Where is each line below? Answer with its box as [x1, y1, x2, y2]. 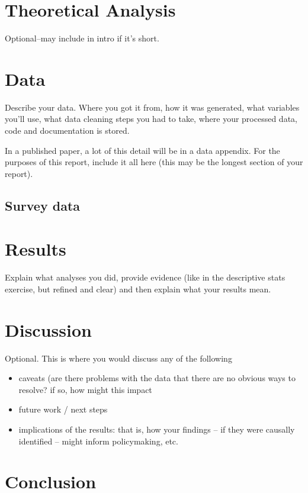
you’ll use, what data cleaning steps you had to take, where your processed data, [5, 112, 297, 125]
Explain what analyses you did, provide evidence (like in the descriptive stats [5, 271, 285, 283]
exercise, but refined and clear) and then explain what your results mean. [5, 282, 271, 295]
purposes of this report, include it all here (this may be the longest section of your [5, 156, 303, 168]
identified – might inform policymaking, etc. [18, 434, 178, 447]
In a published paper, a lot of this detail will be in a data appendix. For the [5, 144, 280, 156]
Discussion [5, 317, 92, 341]
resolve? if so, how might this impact [18, 383, 152, 395]
